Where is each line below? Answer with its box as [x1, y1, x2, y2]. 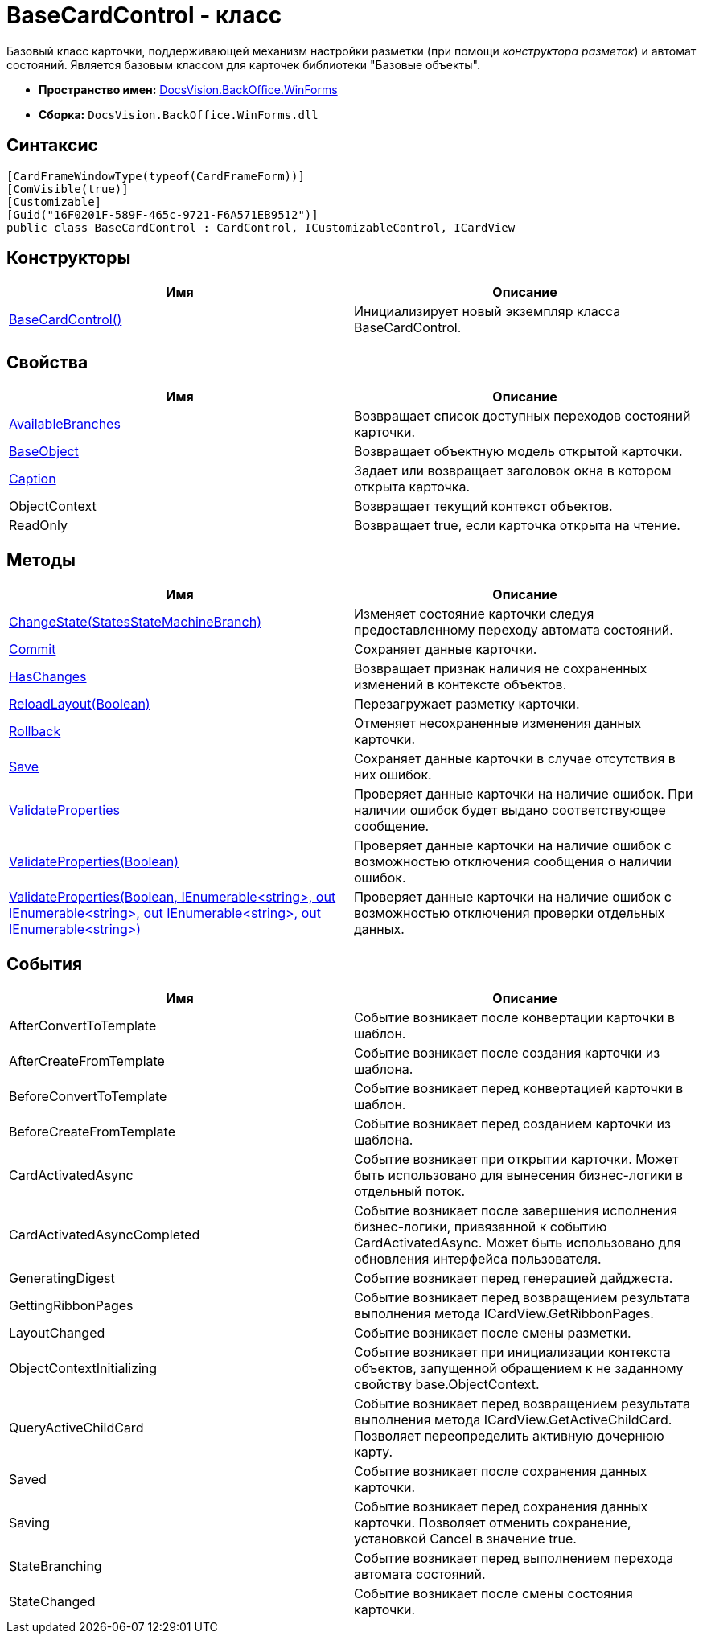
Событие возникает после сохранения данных [354, 1462, 647, 1479]
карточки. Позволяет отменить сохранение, [354, 1514, 631, 1531]
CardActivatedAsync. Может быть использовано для [354, 1234, 681, 1251]
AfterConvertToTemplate [9, 1017, 157, 1034]
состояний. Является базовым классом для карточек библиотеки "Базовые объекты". [6, 57, 480, 72]
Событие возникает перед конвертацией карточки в [354, 1079, 684, 1096]
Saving [9, 1514, 51, 1531]
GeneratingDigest [9, 1269, 115, 1286]
